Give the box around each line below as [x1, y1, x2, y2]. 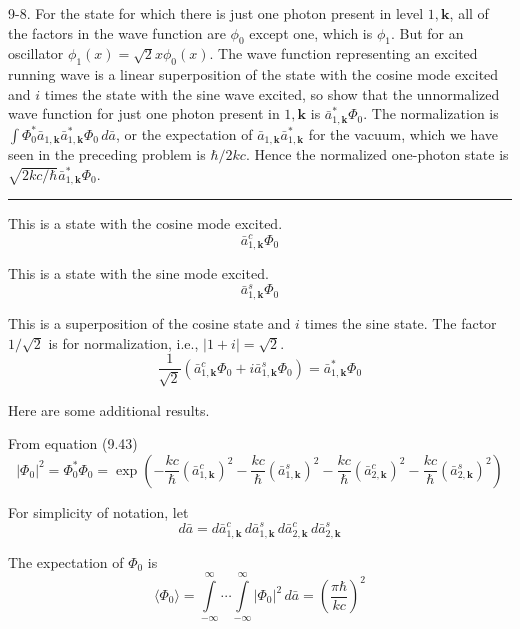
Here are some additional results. [8, 399, 210, 420]
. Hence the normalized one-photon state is [245, 144, 509, 165]
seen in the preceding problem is [8, 144, 206, 165]
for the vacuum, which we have [308, 123, 499, 144]
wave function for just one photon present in [8, 103, 280, 124]
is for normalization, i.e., [48, 332, 199, 353]
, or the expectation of [115, 123, 253, 144]
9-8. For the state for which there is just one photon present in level [8, 3, 424, 23]
